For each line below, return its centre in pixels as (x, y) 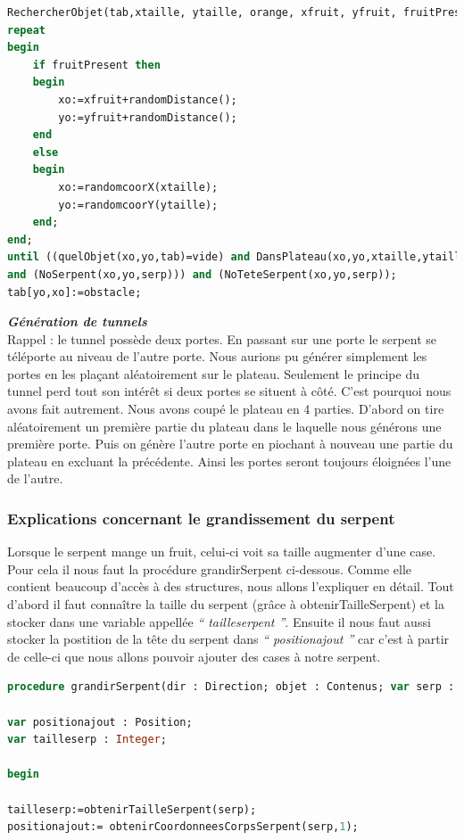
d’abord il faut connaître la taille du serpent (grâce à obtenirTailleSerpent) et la (226, 604)
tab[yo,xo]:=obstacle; (75, 292)
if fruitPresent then (96, 65)
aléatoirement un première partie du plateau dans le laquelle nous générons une (224, 426)
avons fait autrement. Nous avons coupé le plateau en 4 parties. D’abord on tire (226, 409)
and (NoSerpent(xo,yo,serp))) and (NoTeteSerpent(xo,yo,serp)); (202, 274)
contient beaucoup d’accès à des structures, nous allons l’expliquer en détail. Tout (231, 586)
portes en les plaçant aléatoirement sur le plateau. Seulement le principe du (213, 373)
